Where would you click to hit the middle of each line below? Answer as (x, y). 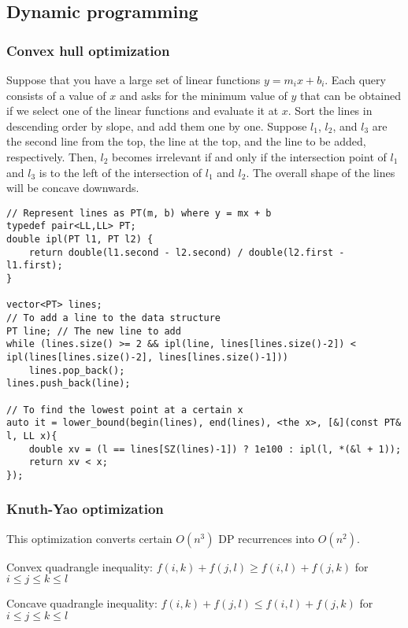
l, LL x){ (32, 436)
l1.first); (35, 266)
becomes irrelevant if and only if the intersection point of (249, 156)
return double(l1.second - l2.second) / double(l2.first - (187, 252)
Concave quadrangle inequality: (82, 603)
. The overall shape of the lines (321, 172)
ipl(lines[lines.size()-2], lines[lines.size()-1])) (147, 357)
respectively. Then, (52, 156)
